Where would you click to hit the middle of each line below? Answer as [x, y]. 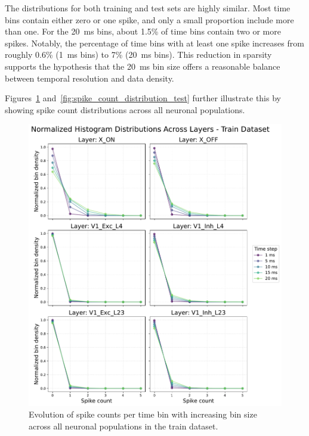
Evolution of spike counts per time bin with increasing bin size [143, 414]
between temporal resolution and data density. [89, 78]
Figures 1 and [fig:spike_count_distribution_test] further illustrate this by [143, 98]
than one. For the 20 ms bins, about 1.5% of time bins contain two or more [143, 31]
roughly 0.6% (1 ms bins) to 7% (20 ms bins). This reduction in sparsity [138, 54]
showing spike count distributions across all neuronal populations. [125, 109]
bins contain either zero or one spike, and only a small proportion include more [149, 19]
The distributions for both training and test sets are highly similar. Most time [148, 8]
